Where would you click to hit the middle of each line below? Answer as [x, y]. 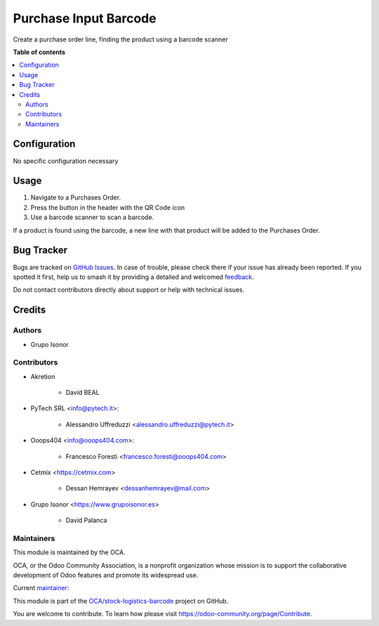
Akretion [43, 377]
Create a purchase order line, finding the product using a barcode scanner [120, 39]
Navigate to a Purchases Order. [76, 197]
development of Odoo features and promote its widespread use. [106, 575]
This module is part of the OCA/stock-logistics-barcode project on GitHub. [121, 601]
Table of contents [39, 52]
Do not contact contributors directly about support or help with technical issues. [129, 290]
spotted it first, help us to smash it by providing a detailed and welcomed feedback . [133, 277]
